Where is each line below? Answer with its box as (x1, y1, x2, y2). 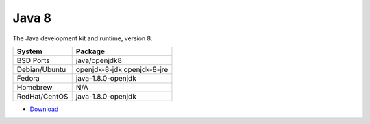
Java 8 (12, 10, 51, 25)
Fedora (16, 73, 40, 83)
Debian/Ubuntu (16, 64, 66, 74)
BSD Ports (16, 55, 51, 65)
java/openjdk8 (75, 55, 123, 65)
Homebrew (16, 82, 53, 92)
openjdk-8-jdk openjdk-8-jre (75, 64, 169, 74)
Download (29, 105, 59, 113)
